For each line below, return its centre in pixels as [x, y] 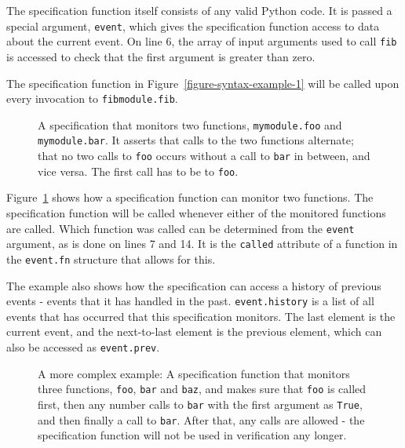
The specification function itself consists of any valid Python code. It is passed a [199, 10]
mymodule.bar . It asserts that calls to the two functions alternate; [196, 140]
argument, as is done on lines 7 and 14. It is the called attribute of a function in [202, 244]
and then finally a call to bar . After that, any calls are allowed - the [201, 419]
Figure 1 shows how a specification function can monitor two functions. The [190, 197]
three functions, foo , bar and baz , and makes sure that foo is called [202, 389]
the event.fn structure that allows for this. [111, 259]
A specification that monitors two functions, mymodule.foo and [190, 124]
